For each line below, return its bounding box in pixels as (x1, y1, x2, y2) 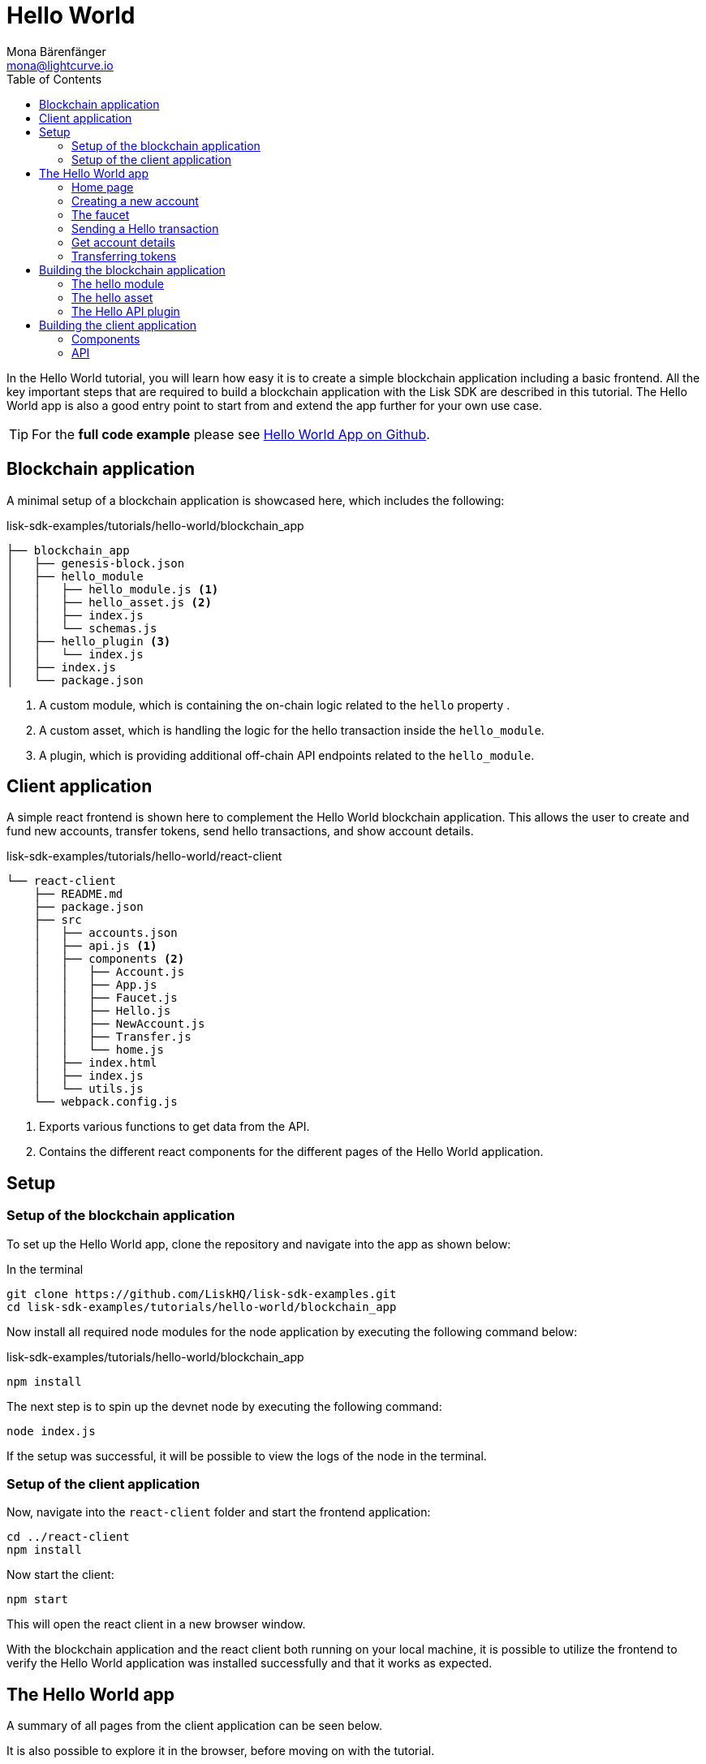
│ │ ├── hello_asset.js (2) (6, 595, 212, 609)
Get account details (71, 235, 175, 249)
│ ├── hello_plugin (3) (6, 634, 171, 648)
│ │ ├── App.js (33, 978, 157, 992)
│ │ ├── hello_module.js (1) (6, 582, 219, 596)
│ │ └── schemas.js (6, 621, 157, 635)
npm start (6, 1593, 68, 1607)
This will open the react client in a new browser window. (6, 1617, 306, 1632)
